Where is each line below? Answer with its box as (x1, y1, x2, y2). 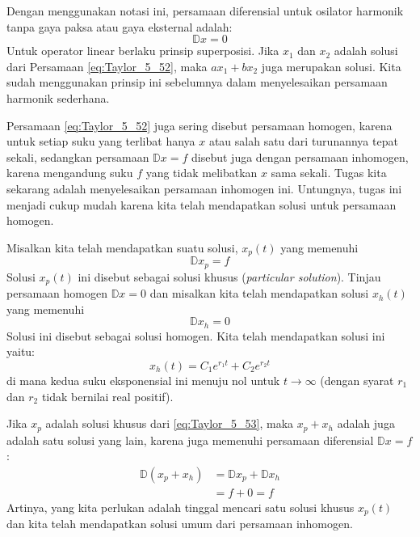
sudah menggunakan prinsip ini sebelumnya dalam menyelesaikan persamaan (6, 74, 388, 91)
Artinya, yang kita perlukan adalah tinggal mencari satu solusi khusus (6, 498, 355, 515)
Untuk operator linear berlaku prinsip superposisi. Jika (6, 42, 279, 59)
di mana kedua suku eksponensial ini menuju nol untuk (6, 371, 280, 388)
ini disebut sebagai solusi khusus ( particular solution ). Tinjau (78, 268, 381, 285)
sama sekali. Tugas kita (271, 164, 387, 181)
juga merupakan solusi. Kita (261, 57, 401, 74)
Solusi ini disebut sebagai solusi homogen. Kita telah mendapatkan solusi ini (6, 327, 385, 344)
